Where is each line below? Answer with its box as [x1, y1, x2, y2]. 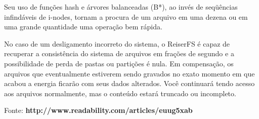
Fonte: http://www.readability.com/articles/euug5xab [4, 105, 193, 115]
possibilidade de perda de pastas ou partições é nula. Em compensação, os [4, 58, 234, 68]
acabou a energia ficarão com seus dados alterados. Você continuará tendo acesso [4, 78, 255, 89]
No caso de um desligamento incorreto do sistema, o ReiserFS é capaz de [4, 38, 230, 49]
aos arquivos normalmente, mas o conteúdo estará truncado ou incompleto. [4, 88, 236, 98]
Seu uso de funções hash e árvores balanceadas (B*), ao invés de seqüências [4, 2, 238, 12]
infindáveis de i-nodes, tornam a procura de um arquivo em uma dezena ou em [4, 11, 248, 22]
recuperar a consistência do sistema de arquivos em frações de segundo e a [4, 48, 234, 59]
